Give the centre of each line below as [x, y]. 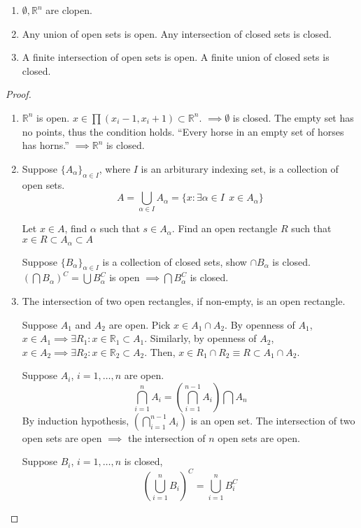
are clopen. [69, 10]
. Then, [160, 351]
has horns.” [45, 145]
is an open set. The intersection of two [273, 420]
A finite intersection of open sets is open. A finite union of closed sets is [176, 57]
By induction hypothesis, [76, 420]
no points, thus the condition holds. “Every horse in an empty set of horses [183, 131]
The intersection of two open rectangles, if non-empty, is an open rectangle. [184, 300]
